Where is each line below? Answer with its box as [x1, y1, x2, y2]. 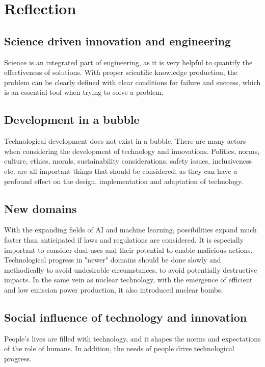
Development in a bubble [4, 112, 140, 127]
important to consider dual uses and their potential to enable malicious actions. [4, 244, 253, 255]
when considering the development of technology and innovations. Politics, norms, [4, 145, 260, 156]
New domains [4, 200, 77, 216]
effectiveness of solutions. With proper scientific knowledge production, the [4, 67, 237, 77]
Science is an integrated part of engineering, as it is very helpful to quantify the [4, 57, 253, 67]
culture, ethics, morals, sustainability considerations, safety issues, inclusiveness [4, 155, 252, 166]
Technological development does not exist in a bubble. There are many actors [4, 136, 246, 146]
